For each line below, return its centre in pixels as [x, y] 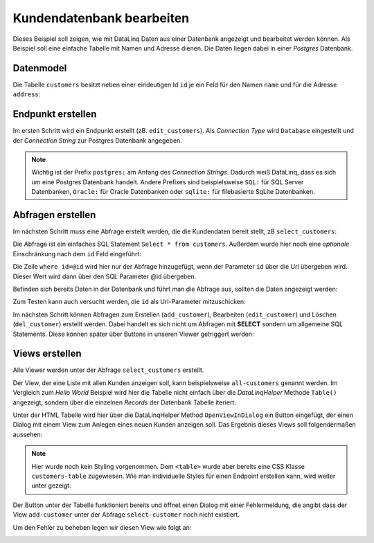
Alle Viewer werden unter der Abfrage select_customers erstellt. [108, 370]
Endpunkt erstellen [55, 114]
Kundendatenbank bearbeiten [101, 18]
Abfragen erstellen [54, 215]
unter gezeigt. [52, 486]
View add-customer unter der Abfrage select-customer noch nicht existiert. [126, 515]
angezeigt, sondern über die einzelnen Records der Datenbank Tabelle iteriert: [125, 402]
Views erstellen [47, 354]
